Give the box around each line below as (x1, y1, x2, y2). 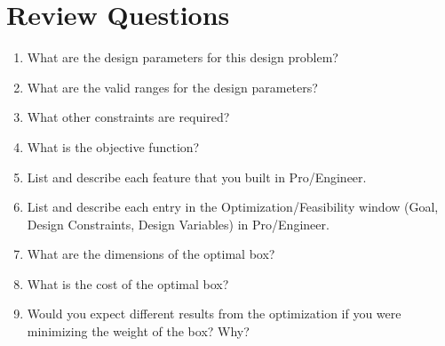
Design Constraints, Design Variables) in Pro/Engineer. (27, 214, 330, 233)
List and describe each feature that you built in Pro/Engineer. (27, 167, 367, 186)
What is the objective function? (27, 137, 200, 156)
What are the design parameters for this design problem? (27, 48, 338, 67)
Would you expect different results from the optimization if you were (27, 304, 401, 323)
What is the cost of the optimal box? (27, 274, 229, 293)
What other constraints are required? (27, 108, 230, 126)
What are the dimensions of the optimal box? (27, 245, 275, 263)
